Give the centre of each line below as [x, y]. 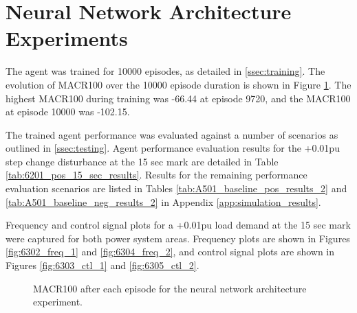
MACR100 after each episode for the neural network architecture [170, 288]
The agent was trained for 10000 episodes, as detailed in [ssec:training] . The [165, 71]
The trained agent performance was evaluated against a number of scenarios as [172, 134]
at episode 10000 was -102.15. [68, 112]
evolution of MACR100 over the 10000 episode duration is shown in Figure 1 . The [178, 84]
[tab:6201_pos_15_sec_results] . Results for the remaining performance [156, 175]
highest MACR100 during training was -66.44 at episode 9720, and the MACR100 [178, 98]
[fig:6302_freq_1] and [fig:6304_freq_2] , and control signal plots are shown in [170, 252]
